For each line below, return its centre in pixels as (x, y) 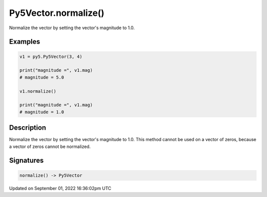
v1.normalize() (38, 91)
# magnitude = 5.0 (42, 77)
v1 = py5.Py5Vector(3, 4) (51, 56)
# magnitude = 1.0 (42, 112)
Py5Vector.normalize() (57, 13)
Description (28, 128)
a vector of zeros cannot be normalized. (50, 147)
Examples (25, 42)
